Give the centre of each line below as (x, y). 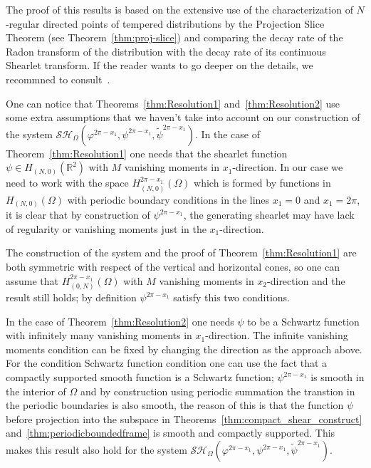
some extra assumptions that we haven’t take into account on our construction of (183, 117)
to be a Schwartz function (303, 321)
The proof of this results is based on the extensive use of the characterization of (179, 9)
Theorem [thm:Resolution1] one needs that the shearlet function (147, 153)
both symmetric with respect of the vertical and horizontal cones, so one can (173, 267)
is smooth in (338, 377)
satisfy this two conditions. (231, 297)
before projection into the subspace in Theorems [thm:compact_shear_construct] (184, 418)
